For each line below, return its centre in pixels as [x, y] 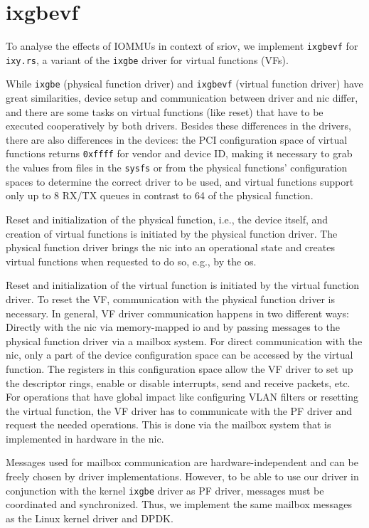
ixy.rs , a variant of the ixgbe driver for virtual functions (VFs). [147, 59]
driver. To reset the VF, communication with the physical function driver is [171, 299]
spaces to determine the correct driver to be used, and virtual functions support [180, 181]
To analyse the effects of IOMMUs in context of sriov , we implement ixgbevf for [182, 46]
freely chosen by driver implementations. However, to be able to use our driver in [182, 476]
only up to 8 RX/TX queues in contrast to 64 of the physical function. [160, 195]
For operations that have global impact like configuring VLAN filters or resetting [182, 397]
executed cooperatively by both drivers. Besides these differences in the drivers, [178, 126]
